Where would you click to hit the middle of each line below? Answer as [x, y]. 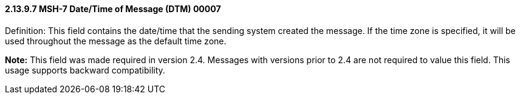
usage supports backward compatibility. [85, 70]
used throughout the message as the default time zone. [116, 41]
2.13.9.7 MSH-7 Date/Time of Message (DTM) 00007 [113, 9]
